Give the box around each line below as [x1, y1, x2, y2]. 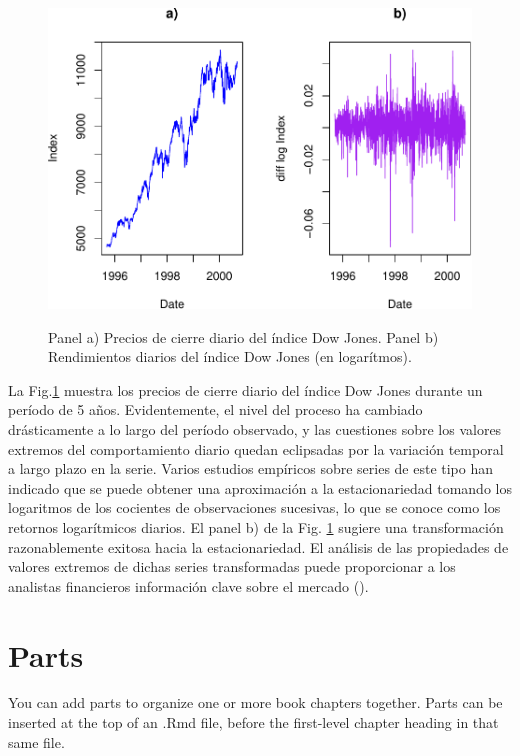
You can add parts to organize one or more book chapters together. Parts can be [8, 692, 503, 713]
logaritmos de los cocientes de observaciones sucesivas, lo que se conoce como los [8, 497, 501, 518]
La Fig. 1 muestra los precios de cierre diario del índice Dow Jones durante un [8, 379, 483, 400]
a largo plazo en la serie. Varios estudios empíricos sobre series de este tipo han [8, 458, 494, 479]
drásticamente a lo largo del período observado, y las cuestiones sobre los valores [8, 419, 502, 440]
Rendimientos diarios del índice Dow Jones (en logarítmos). [48, 346, 412, 367]
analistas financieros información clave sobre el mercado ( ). [8, 575, 369, 596]
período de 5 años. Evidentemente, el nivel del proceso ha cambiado [8, 399, 423, 420]
